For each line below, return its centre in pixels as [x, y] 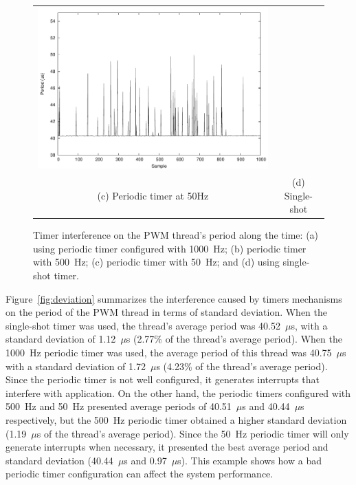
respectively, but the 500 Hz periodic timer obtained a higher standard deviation [176, 419]
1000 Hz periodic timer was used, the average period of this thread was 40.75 [169, 352]
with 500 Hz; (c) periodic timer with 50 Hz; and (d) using [156, 262]
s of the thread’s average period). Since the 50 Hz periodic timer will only [193, 433]
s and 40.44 [266, 406]
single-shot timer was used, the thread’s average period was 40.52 [143, 325]
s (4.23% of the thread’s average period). [242, 366]
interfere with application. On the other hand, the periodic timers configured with [178, 392]
